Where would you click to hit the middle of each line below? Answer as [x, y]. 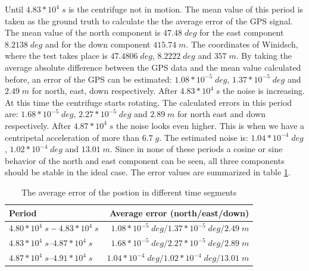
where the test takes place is [56, 56]
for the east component [242, 32]
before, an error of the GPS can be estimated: [88, 79]
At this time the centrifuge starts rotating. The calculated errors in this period [149, 102]
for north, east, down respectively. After [104, 91]
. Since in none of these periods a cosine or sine [196, 149]
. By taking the [264, 56]
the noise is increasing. [263, 91]
